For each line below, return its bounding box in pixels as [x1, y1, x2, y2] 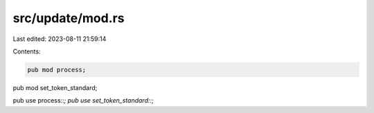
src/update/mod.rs [12, 10, 125, 26]
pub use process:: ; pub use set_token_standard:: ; [12, 96, 154, 105]
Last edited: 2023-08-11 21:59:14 [12, 35, 107, 43]
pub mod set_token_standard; [12, 83, 98, 92]
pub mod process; [27, 66, 87, 73]
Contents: [12, 47, 41, 55]
